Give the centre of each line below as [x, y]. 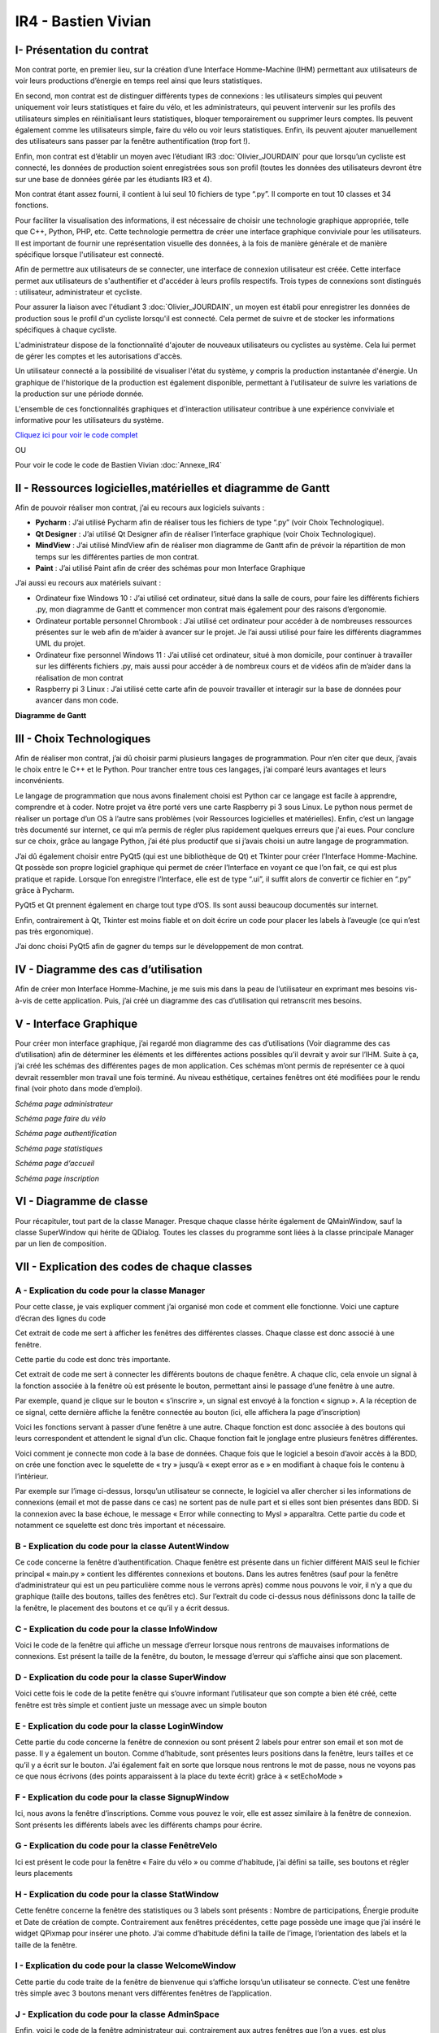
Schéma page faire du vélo [60, 1119]
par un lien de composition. [61, 1243]
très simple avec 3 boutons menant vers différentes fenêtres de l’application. [143, 1993]
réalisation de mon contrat [79, 677]
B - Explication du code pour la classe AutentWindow [122, 1546]
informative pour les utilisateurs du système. [89, 420]
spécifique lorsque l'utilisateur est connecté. [89, 254]
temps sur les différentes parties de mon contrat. [117, 556]
